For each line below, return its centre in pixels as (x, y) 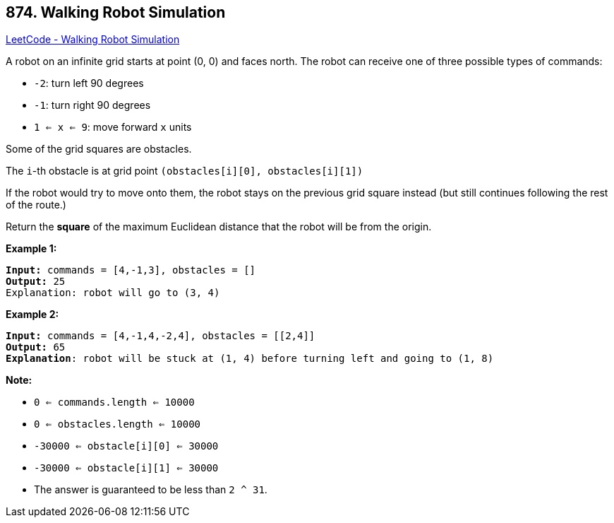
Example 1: (31, 249)
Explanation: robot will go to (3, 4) (113, 293)
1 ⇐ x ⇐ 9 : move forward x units (113, 127)
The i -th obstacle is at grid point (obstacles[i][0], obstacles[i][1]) (185, 171)
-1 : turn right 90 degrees (92, 105)
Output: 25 (36, 282)
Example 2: (32, 315)
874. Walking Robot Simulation (116, 12)
